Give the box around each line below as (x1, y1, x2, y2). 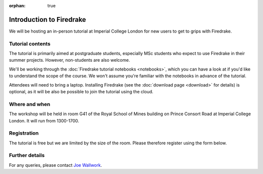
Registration (9, 130, 39, 137)
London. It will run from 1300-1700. (9, 118, 79, 123)
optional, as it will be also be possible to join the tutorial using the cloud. (9, 89, 153, 94)
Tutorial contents (9, 40, 51, 47)
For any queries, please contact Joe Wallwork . (9, 162, 102, 168)
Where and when (9, 101, 51, 107)
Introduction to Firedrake (9, 15, 86, 24)
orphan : (9, 3, 26, 8)
